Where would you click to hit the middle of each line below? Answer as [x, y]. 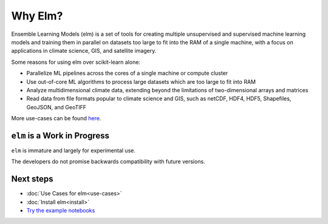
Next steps [32, 179]
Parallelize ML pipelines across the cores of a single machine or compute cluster [127, 73]
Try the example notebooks [61, 211]
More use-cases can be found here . [56, 118]
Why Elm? [37, 16]
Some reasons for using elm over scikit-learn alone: [76, 62]
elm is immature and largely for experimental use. [73, 150]
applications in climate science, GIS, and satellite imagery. [84, 51]
